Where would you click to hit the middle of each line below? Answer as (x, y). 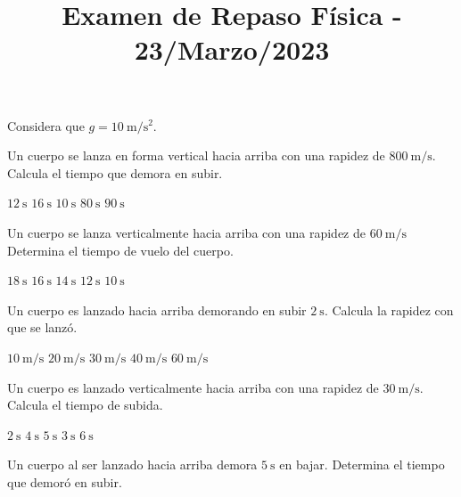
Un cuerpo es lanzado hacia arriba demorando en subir (157, 310)
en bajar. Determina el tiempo (362, 464)
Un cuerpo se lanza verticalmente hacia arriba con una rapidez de (186, 232)
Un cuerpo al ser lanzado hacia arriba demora (132, 464)
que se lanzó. (42, 327)
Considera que (46, 125)
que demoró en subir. (65, 481)
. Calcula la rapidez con (389, 310)
